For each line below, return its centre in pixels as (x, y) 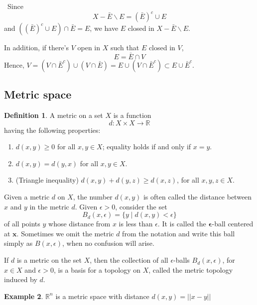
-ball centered (233, 224)
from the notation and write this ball (179, 233)
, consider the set (141, 206)
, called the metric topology (191, 269)
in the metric (49, 206)
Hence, (14, 64)
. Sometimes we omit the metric (65, 233)
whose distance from (79, 224)
